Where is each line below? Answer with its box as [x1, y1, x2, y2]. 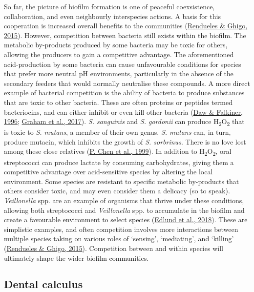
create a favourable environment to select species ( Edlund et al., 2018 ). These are [4, 214, 248, 225]
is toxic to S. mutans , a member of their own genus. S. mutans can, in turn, [4, 127, 231, 137]
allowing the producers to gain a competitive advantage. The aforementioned [4, 49, 234, 59]
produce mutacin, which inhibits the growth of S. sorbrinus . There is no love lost [4, 136, 246, 146]
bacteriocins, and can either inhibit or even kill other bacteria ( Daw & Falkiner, [4, 106, 243, 117]
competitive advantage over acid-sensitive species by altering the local [4, 167, 213, 177]
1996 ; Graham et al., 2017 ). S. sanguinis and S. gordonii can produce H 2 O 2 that [4, 116, 245, 127]
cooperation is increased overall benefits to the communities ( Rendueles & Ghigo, [4, 21, 248, 31]
